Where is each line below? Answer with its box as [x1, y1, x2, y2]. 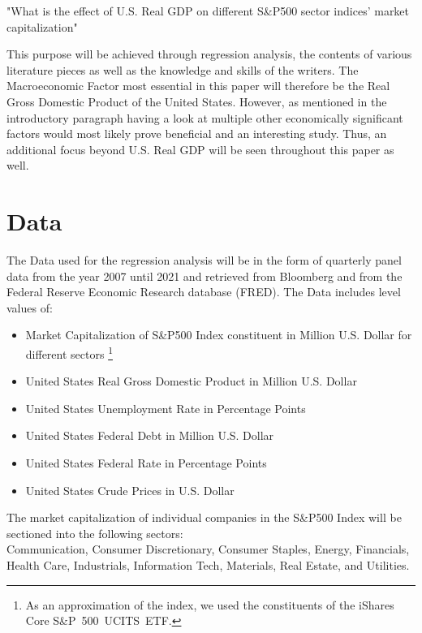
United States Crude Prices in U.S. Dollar [25, 481, 235, 498]
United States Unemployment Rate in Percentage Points [25, 399, 306, 416]
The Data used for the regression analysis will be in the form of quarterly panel [6, 252, 402, 269]
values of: [6, 299, 53, 316]
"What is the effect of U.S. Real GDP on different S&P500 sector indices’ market [6, 2, 410, 19]
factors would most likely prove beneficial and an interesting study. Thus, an [6, 125, 387, 142]
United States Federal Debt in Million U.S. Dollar [25, 427, 274, 444]
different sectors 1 [25, 343, 113, 362]
